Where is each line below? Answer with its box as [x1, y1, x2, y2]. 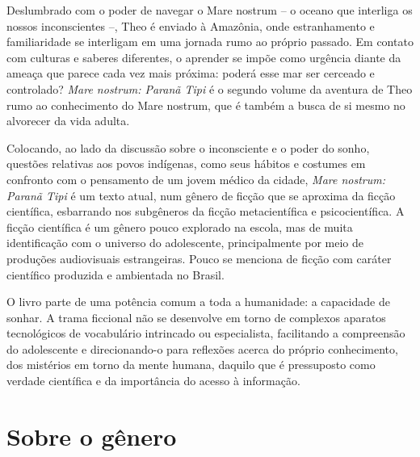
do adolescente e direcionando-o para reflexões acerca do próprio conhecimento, [6, 340, 398, 357]
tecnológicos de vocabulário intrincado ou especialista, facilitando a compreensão [6, 325, 405, 342]
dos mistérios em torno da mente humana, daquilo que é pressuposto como [6, 356, 376, 373]
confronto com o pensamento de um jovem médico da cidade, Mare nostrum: [6, 170, 386, 187]
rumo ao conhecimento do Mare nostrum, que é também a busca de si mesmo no [6, 96, 405, 113]
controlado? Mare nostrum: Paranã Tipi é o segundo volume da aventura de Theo [6, 80, 413, 97]
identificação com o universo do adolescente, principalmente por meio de [6, 234, 364, 251]
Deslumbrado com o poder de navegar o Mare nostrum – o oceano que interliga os [6, 2, 413, 18]
